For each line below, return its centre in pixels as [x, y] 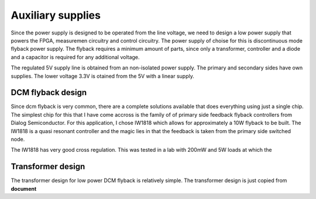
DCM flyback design [49, 92]
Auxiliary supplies [56, 15]
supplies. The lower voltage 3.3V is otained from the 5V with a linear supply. [102, 76]
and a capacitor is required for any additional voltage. [75, 57]
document [24, 188]
